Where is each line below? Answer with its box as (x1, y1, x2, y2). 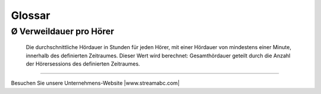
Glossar (11, 9, 51, 22)
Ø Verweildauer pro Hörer (11, 26, 114, 37)
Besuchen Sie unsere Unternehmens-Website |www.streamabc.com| (11, 80, 180, 87)
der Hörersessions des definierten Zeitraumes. (26, 60, 140, 67)
